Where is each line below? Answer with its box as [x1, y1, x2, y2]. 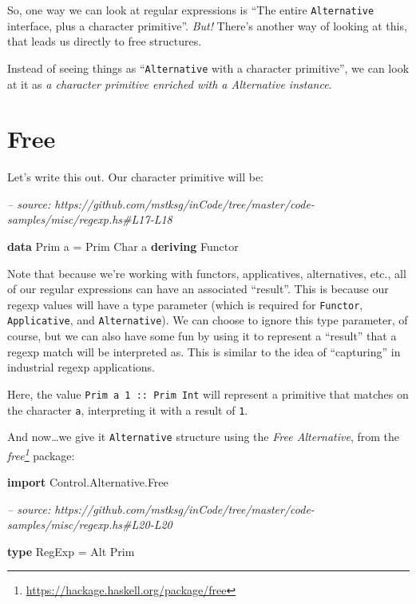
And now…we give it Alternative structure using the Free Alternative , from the [7, 428, 400, 445]
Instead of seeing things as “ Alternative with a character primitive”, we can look [7, 59, 410, 76]
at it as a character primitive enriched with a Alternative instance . [7, 75, 332, 92]
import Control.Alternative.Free [7, 474, 168, 491]
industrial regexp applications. [7, 359, 155, 376]
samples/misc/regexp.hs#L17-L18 [7, 211, 172, 228]
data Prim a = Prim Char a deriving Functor [7, 238, 239, 254]
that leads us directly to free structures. [7, 33, 202, 50]
